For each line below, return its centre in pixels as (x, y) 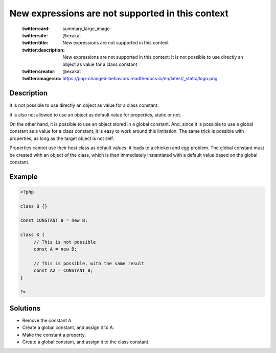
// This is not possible (65, 242)
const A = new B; (55, 249)
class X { (32, 235)
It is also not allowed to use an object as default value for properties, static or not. (95, 114)
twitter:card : (36, 29)
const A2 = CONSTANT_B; (63, 270)
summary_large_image (86, 29)
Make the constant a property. (54, 335)
